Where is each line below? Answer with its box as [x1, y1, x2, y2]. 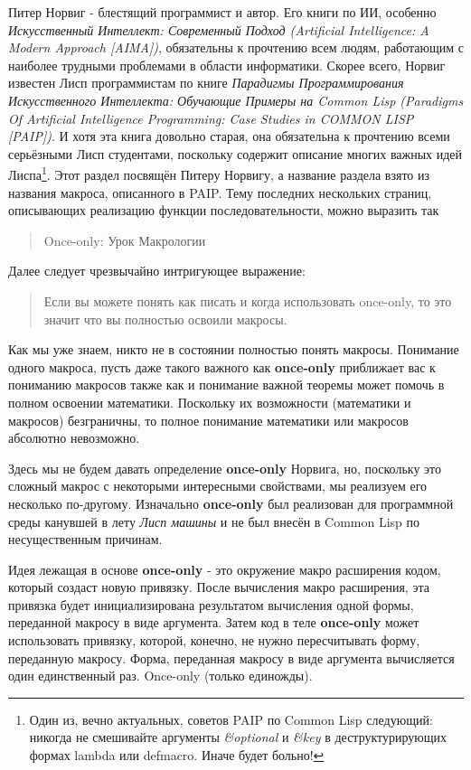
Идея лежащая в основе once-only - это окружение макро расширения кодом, [8, 559, 441, 578]
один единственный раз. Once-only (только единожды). [8, 666, 313, 685]
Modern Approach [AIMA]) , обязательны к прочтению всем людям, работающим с [8, 38, 465, 57]
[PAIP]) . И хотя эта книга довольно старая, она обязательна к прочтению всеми [8, 127, 450, 146]
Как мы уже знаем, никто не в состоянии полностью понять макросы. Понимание [8, 340, 459, 359]
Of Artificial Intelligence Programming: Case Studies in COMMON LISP [8, 108, 414, 127]
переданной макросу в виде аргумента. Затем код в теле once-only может [8, 613, 419, 632]
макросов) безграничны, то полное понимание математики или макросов [8, 410, 409, 429]
